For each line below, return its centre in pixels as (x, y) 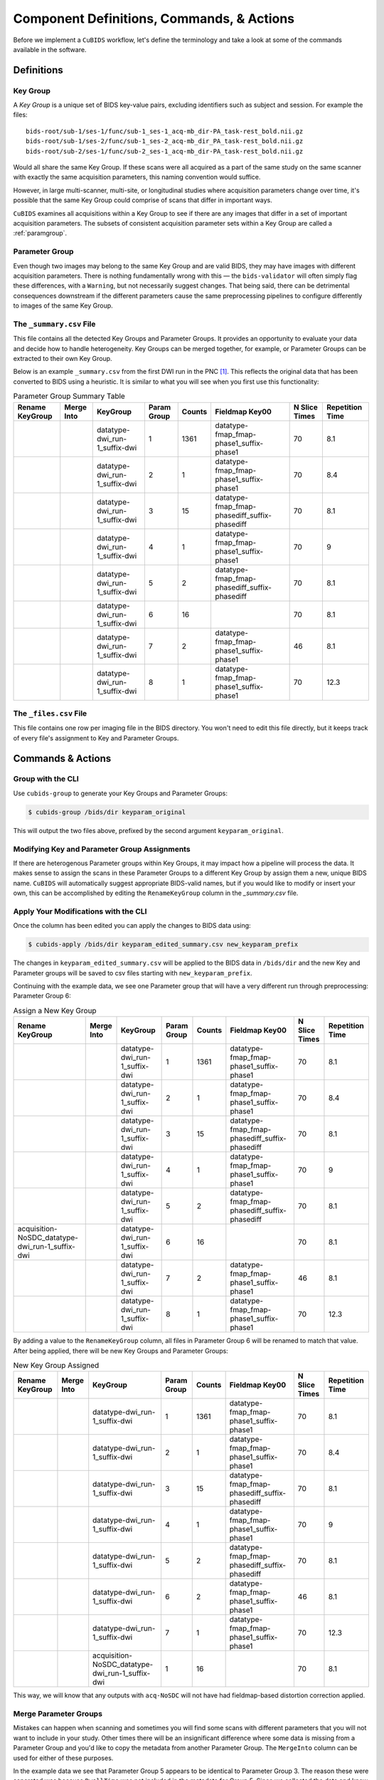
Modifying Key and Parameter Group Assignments (102, 849)
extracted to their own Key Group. (63, 359)
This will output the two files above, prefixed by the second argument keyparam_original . (148, 830)
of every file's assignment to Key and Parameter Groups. (96, 738)
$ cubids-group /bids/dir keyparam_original (107, 812)
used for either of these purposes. (63, 1758)
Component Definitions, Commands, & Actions (154, 19)
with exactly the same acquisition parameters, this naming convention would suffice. (137, 177)
